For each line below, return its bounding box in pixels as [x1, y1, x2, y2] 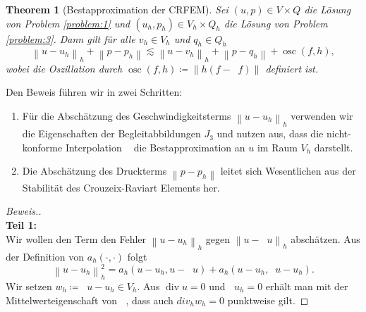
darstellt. [314, 139, 353, 154]
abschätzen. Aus [291, 231, 360, 246]
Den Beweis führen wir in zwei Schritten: [6, 85, 183, 99]
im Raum [257, 139, 298, 154]
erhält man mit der [265, 278, 348, 293]
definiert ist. [265, 61, 319, 75]
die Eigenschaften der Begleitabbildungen [22, 126, 201, 141]
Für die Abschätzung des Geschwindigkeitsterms [22, 108, 231, 123]
